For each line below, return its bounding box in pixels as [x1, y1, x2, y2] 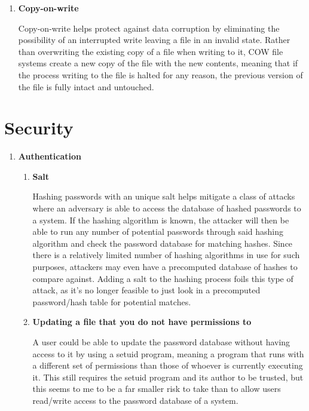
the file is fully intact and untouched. [18, 80, 154, 93]
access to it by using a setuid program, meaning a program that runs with [32, 347, 304, 360]
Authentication [18, 150, 81, 162]
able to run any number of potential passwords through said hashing [32, 225, 284, 238]
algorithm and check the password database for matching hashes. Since [32, 237, 293, 249]
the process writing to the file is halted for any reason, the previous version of [18, 68, 303, 81]
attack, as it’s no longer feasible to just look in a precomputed [32, 284, 261, 296]
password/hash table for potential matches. [32, 295, 191, 308]
